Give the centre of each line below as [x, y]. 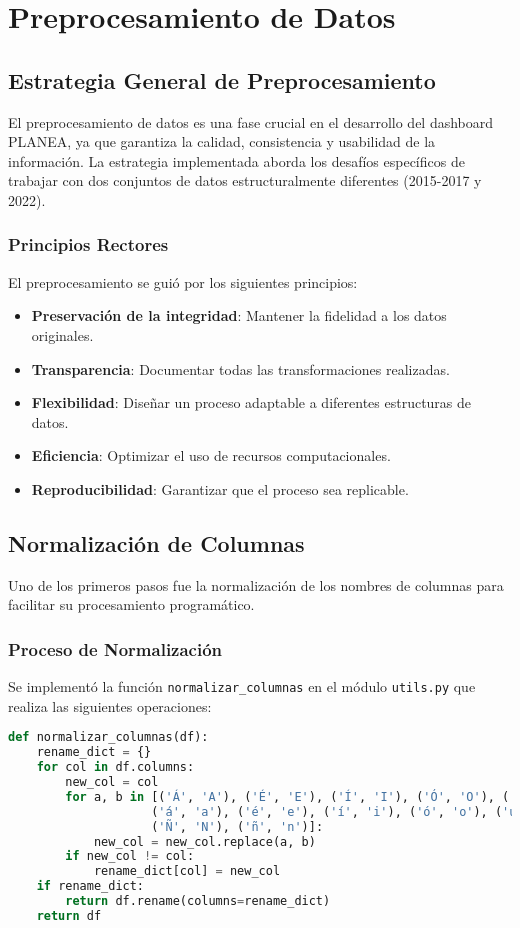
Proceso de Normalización [115, 648]
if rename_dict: [90, 886]
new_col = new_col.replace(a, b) [204, 841]
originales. [62, 334]
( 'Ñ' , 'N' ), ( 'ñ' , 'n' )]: [237, 826]
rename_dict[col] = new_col [187, 871]
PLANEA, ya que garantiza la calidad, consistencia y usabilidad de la [222, 141]
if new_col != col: [130, 856]
